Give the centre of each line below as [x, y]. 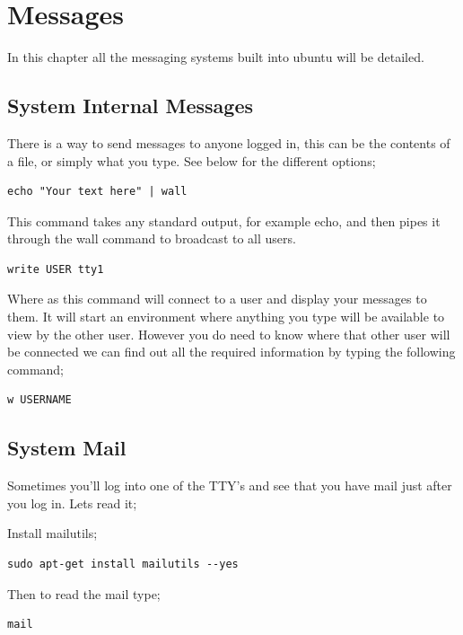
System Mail [67, 448]
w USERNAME [39, 400]
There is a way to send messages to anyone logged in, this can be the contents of [229, 142]
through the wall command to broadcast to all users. [152, 238]
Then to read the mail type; [84, 593]
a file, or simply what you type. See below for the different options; [192, 160]
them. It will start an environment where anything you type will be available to [226, 317]
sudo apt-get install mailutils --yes [123, 564]
